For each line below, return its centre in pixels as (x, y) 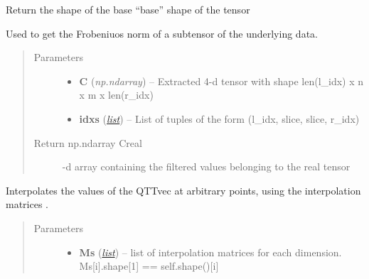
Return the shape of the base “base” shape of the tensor (128, 9)
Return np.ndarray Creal (88, 142)
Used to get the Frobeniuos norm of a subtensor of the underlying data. (162, 33)
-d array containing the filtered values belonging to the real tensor (206, 166)
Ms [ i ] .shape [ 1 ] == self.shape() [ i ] (149, 266)
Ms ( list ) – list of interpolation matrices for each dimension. (210, 252)
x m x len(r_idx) (116, 95)
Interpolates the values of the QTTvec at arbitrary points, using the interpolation (183, 190)
